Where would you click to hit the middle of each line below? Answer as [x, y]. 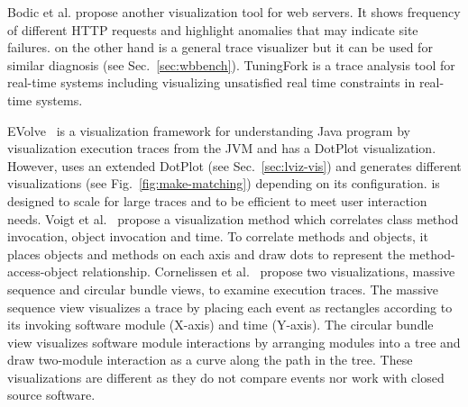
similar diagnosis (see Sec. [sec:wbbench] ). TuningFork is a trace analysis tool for [231, 64]
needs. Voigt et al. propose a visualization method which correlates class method [233, 218]
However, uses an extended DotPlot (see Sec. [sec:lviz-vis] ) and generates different [234, 165]
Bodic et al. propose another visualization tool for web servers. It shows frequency [234, 12]
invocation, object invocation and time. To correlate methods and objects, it [218, 236]
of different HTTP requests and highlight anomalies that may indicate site [213, 29]
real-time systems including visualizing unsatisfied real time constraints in [211, 82]
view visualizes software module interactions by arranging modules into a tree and [234, 342]
